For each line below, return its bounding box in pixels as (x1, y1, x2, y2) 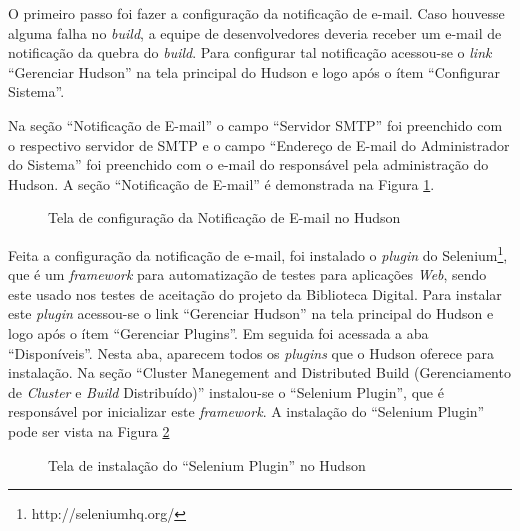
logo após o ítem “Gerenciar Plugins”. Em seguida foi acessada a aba (8, 322, 429, 343)
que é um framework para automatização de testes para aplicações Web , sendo (8, 264, 487, 285)
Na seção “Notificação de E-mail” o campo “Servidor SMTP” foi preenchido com (8, 114, 503, 135)
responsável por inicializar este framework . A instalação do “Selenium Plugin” (8, 401, 485, 422)
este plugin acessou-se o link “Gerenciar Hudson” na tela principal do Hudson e (8, 303, 494, 324)
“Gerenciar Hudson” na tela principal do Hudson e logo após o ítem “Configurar (8, 61, 501, 82)
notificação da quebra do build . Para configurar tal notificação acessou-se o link (8, 42, 492, 63)
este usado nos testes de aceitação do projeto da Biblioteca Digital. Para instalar (8, 283, 502, 304)
